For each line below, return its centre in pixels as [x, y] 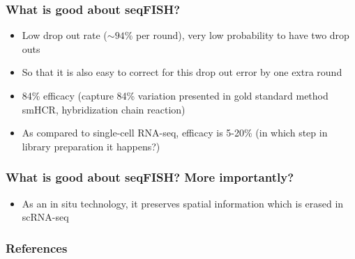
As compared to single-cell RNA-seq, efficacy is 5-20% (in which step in [175, 133]
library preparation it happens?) [91, 146]
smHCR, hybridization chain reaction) [104, 109]
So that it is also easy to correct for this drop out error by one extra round [182, 72]
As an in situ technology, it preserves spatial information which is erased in [183, 203]
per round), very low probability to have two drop [242, 35]
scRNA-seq [45, 217]
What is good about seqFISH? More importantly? [150, 177]
